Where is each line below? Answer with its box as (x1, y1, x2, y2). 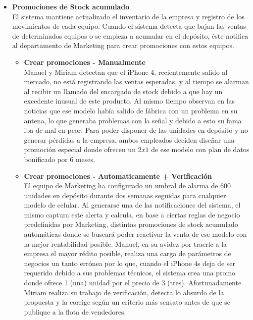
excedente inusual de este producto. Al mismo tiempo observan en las (24, 96, 235, 106)
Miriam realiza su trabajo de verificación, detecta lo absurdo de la (24, 287, 224, 297)
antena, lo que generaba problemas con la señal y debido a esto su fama (24, 115, 242, 125)
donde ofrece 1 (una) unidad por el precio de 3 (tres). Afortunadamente (24, 277, 242, 288)
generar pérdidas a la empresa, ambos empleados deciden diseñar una (24, 134, 235, 145)
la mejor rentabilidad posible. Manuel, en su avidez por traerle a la (24, 238, 227, 249)
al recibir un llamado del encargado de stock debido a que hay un (24, 86, 223, 96)
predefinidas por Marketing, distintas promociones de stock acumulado (24, 219, 238, 229)
